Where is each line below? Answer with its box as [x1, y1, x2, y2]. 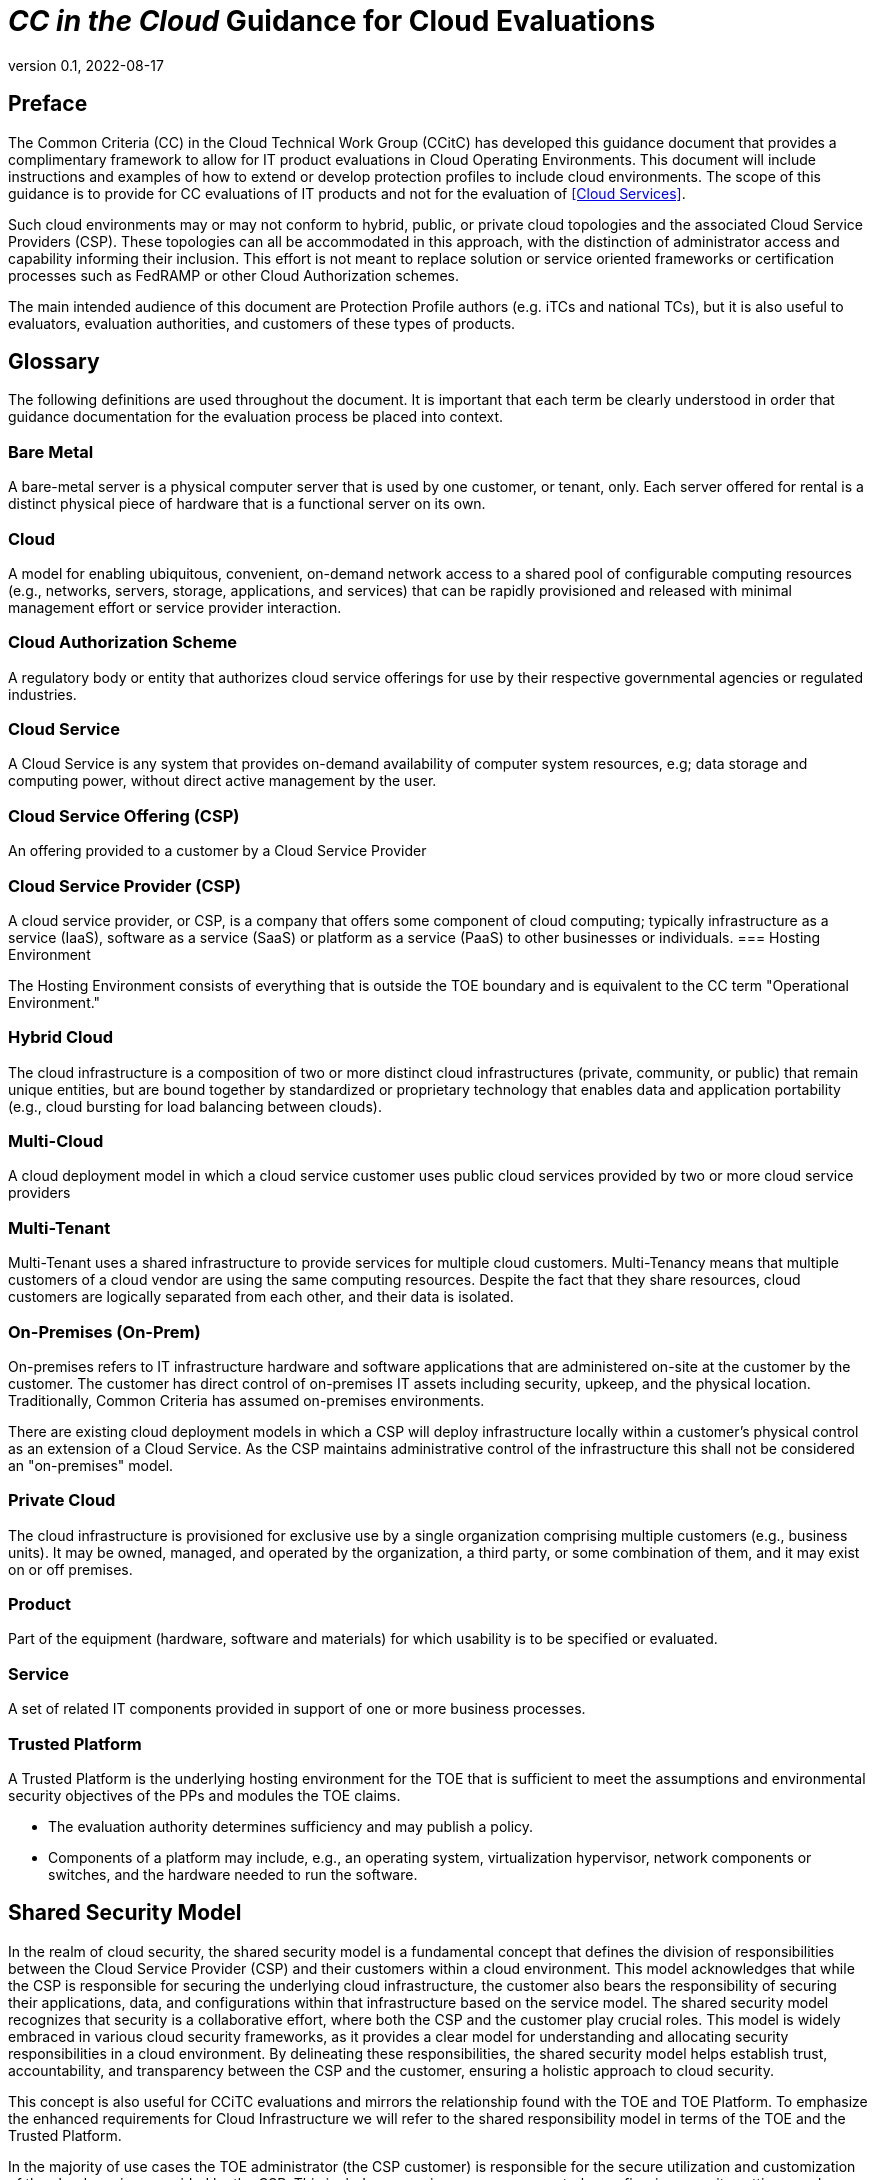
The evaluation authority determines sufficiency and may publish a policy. [48, 1817, 534, 1835]
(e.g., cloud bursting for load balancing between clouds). [8, 1097, 382, 1115]
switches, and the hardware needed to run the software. [48, 1865, 418, 1883]
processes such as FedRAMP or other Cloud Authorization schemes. [8, 266, 460, 284]
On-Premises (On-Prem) [8, 1321, 201, 1342]
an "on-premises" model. [8, 1456, 174, 1474]
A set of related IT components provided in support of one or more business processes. [8, 1700, 586, 1718]
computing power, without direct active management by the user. [8, 772, 437, 790]
